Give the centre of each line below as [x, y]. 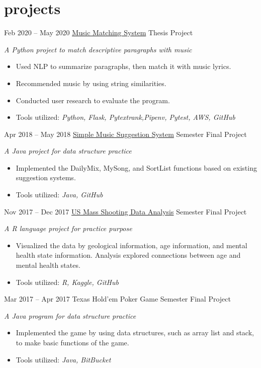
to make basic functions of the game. [72, 342]
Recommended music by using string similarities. [91, 83]
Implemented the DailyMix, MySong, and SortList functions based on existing [136, 167]
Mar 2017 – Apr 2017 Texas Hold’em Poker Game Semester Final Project [117, 299]
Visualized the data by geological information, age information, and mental [132, 245]
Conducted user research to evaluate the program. [93, 100]
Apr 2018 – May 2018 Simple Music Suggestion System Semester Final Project [125, 134]
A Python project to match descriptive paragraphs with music [98, 49]
